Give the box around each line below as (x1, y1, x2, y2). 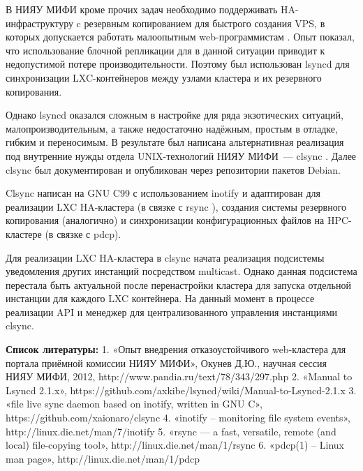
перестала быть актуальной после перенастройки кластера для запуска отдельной (6, 277, 351, 292)
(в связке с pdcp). (45, 226, 121, 241)
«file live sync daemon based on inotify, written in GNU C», (6, 396, 262, 411)
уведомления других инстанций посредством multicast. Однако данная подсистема (6, 264, 357, 278)
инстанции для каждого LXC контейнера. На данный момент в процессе (6, 291, 315, 306)
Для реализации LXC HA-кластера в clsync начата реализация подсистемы (6, 250, 325, 264)
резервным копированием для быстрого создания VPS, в (84, 15, 325, 30)
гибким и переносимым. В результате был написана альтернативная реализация (6, 135, 344, 149)
